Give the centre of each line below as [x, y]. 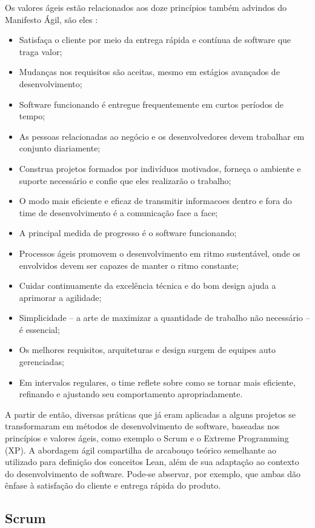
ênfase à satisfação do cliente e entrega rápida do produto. [113, 485]
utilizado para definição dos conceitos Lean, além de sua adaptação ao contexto [152, 462]
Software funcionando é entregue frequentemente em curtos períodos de [151, 104]
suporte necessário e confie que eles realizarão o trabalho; [125, 180]
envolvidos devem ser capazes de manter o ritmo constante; [129, 265]
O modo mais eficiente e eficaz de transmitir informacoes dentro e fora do [155, 201]
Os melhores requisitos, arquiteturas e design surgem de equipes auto [147, 350]
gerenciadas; [41, 362]
